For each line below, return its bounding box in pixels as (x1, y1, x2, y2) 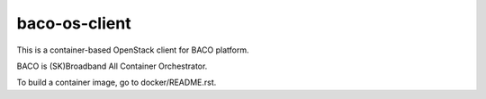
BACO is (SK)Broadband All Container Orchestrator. (16, 61, 208, 71)
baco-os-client (16, 13, 131, 33)
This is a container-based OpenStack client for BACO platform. (16, 45, 249, 55)
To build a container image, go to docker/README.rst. (16, 77, 217, 88)
